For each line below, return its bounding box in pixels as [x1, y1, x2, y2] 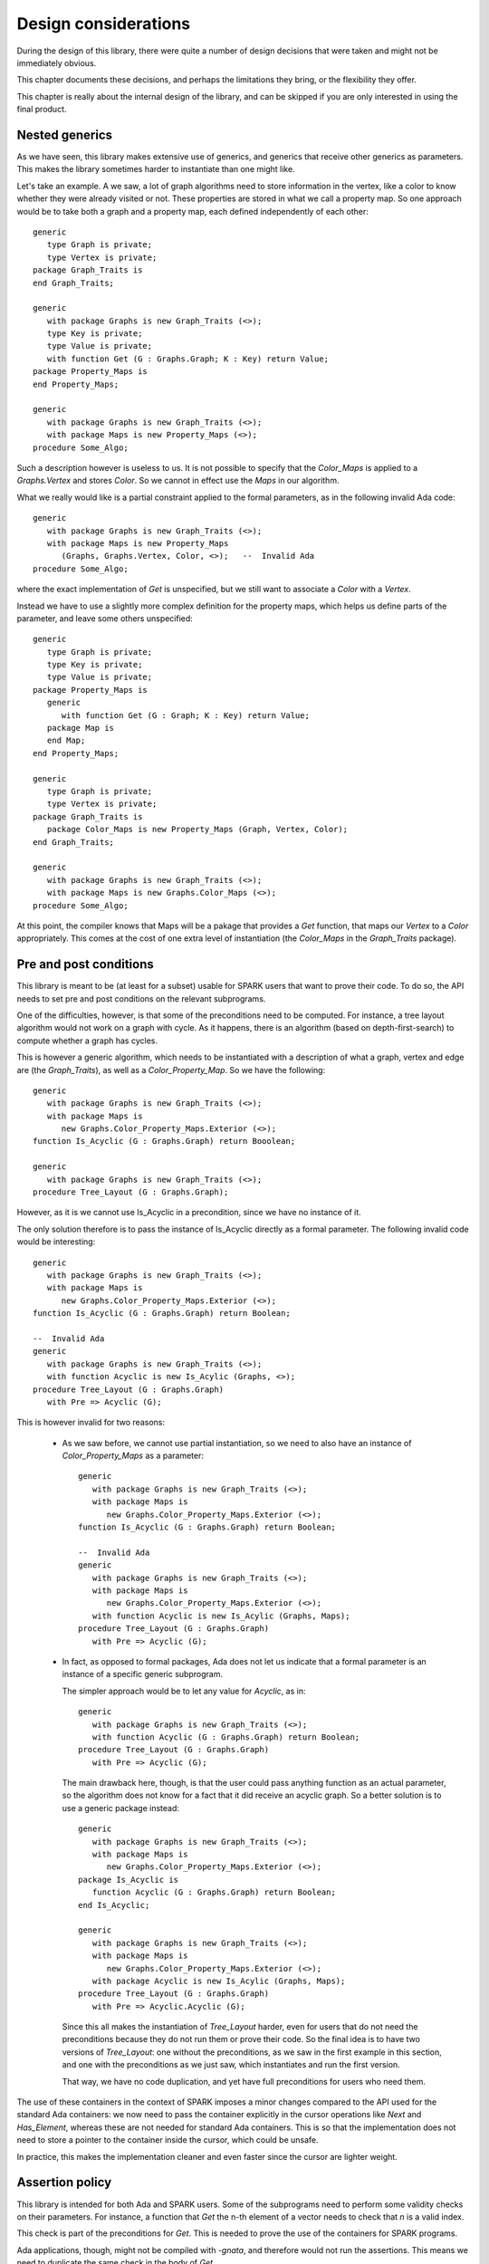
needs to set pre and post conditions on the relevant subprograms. [16, 993, 266, 1004]
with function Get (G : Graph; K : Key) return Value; [61, 710, 310, 720]
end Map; [46, 735, 86, 746]
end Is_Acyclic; [78, 1900, 150, 1910]
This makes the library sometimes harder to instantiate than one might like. [16, 164, 295, 175]
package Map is [46, 723, 115, 734]
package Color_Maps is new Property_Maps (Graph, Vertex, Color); [46, 824, 349, 835]
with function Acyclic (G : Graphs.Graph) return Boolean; [91, 1732, 360, 1742]
